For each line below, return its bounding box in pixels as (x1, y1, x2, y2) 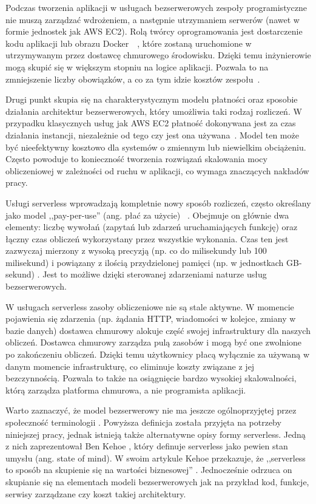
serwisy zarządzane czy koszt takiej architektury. (5, 487, 186, 500)
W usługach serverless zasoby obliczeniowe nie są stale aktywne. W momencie (5, 300, 294, 313)
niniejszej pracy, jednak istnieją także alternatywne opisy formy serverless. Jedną (5, 427, 306, 440)
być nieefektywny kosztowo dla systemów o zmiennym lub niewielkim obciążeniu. (5, 140, 306, 153)
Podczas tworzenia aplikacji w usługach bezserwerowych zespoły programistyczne (5, 1, 308, 13)
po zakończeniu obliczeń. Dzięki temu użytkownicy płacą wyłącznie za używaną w (5, 348, 310, 361)
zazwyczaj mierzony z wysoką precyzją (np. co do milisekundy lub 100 (5, 244, 267, 257)
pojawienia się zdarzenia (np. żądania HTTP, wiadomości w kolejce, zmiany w (5, 312, 296, 325)
